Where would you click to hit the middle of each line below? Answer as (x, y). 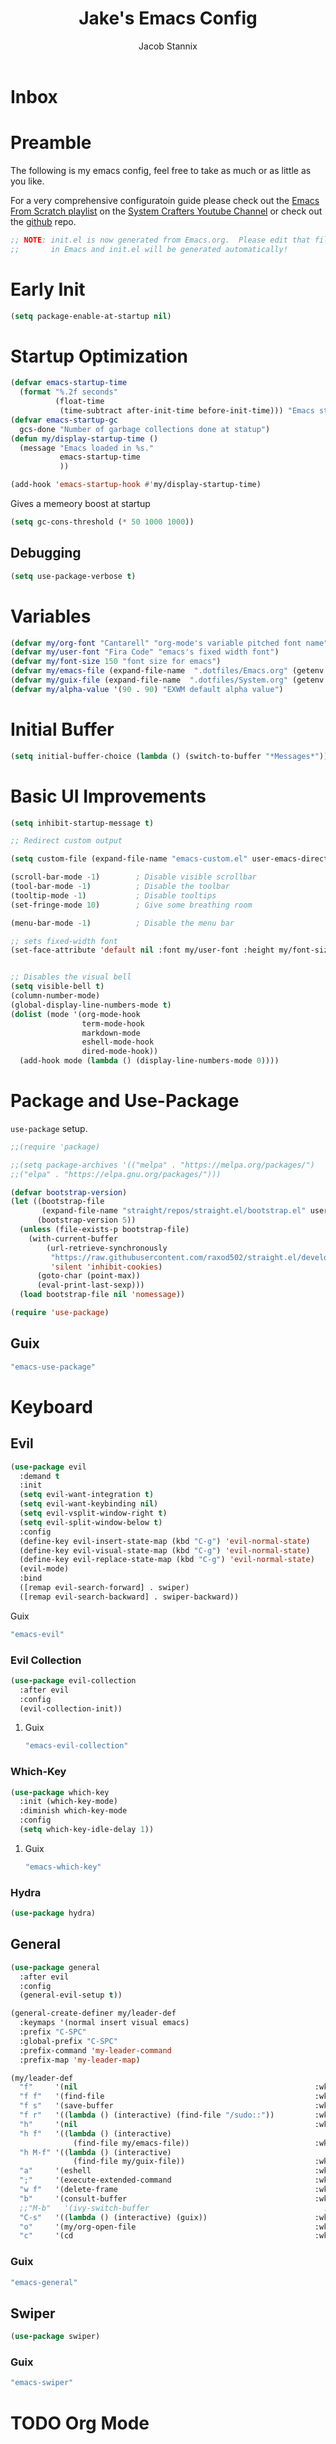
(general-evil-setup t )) (71, 1995)
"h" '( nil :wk (174, 2124)
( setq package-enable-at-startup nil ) (91, 316)
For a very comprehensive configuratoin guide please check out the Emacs (165, 200)
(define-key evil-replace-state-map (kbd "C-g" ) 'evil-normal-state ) (167, 1560)
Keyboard (51, 1406)
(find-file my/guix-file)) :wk (201, 2162)
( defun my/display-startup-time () (84, 438)
